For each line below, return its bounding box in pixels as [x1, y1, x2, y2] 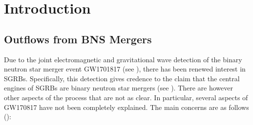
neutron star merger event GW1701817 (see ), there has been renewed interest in [4, 64, 246, 74]
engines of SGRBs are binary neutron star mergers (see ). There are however [4, 83, 233, 93]
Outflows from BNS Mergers [4, 31, 152, 46]
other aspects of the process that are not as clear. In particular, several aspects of [4, 92, 248, 102]
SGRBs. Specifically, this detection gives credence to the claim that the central [4, 73, 240, 83]
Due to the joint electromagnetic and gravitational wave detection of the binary [4, 54, 242, 64]
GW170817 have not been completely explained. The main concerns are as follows [4, 102, 249, 112]
